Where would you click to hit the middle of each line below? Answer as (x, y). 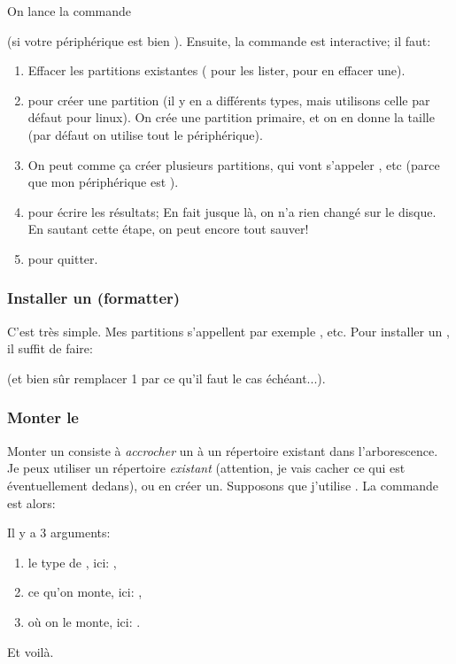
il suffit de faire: (50, 348)
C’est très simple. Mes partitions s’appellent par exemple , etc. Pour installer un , (228, 331)
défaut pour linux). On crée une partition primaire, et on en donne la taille (231, 117)
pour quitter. (63, 258)
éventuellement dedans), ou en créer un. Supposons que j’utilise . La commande (223, 485)
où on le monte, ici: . (84, 621)
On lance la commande (69, 11)
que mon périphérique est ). (103, 182)
